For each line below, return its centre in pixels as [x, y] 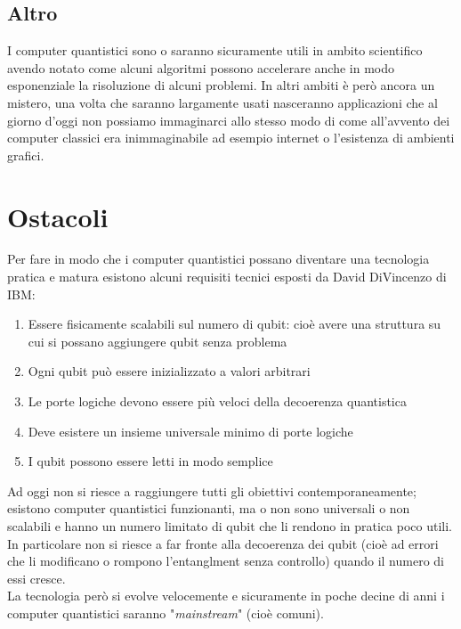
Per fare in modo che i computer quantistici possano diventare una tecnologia [218, 259]
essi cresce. [36, 578]
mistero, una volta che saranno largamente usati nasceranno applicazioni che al [222, 102]
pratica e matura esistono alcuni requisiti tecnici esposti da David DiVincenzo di [227, 277]
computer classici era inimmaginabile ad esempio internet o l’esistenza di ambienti [231, 138]
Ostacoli [58, 216]
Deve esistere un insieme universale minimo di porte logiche [190, 431]
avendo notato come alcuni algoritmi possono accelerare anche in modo [201, 67]
